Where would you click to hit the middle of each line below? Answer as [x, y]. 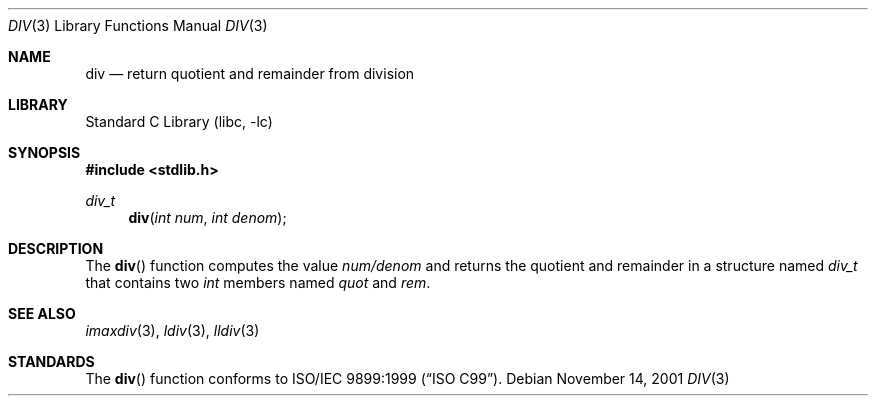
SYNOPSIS [44, 152]
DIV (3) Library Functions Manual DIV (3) [138, 25]
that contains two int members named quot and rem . [258, 282]
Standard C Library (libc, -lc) [179, 121]
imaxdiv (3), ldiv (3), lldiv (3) [172, 330]
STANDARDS [51, 361]
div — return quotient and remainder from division [250, 73]
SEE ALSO [42, 313]
